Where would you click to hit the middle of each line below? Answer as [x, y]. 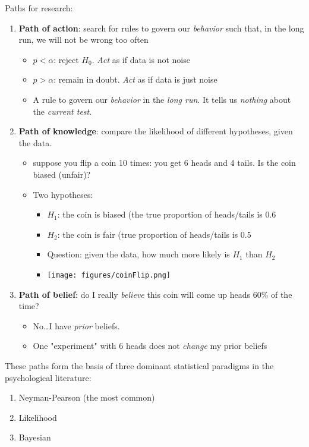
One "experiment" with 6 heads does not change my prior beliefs [150, 346]
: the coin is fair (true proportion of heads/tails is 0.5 [154, 234]
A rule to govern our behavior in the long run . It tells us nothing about [162, 99]
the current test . [62, 111]
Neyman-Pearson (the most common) [87, 397]
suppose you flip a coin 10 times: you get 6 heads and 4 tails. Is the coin [164, 163]
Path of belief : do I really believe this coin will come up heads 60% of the [155, 294]
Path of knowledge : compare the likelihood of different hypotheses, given [156, 131]
